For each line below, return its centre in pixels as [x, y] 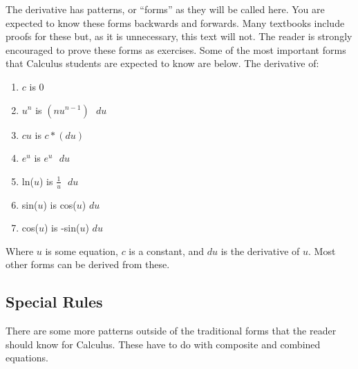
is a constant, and [167, 250]
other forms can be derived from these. [88, 264]
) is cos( [60, 204]
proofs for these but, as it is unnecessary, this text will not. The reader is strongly [179, 36]
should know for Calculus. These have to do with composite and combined [163, 344]
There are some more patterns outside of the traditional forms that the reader [171, 331]
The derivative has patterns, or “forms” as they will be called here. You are [165, 9]
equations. [27, 358]
